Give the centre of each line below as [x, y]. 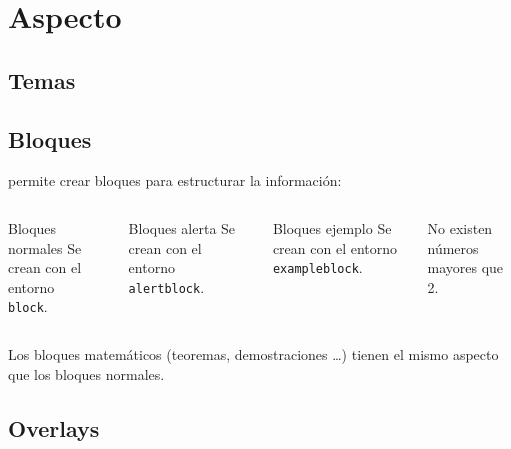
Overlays [54, 427]
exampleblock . [317, 267]
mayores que [465, 267]
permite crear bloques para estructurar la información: [175, 180]
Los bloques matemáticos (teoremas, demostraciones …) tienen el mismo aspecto [253, 353]
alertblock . [166, 286]
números [453, 247]
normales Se [45, 247]
